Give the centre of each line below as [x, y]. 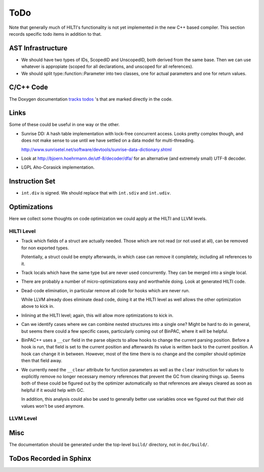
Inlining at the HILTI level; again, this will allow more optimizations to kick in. [97, 315]
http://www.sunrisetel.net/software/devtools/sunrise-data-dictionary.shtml [97, 150]
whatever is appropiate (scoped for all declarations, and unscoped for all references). [107, 66]
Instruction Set [32, 182]
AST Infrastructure [38, 48]
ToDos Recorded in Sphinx [50, 459]
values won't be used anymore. [53, 406]
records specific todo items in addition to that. [55, 34]
